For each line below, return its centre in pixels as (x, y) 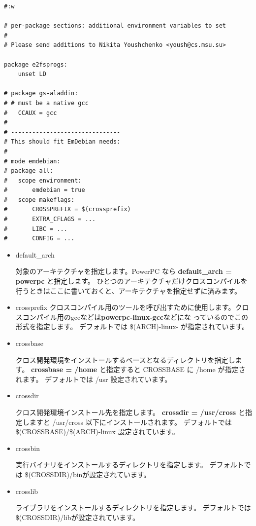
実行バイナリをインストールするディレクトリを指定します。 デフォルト (130, 465)
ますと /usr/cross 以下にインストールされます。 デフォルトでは (130, 422)
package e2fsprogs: (36, 64)
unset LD (32, 74)
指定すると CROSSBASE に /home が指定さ (176, 369)
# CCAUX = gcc (31, 113)
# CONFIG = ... (39, 239)
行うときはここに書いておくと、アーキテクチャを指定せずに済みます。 (128, 290)
